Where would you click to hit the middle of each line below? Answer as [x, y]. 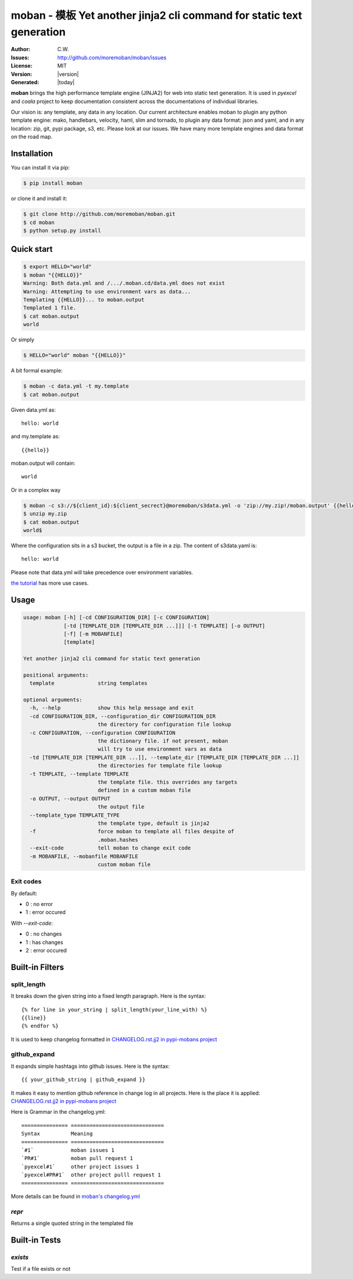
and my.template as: [35, 437]
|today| [66, 82]
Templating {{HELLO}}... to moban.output [84, 300]
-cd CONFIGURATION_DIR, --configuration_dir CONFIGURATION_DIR [123, 716]
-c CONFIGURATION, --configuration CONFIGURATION [103, 733]
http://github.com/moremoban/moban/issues [112, 57]
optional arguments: [53, 700]
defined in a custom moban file [144, 790]
